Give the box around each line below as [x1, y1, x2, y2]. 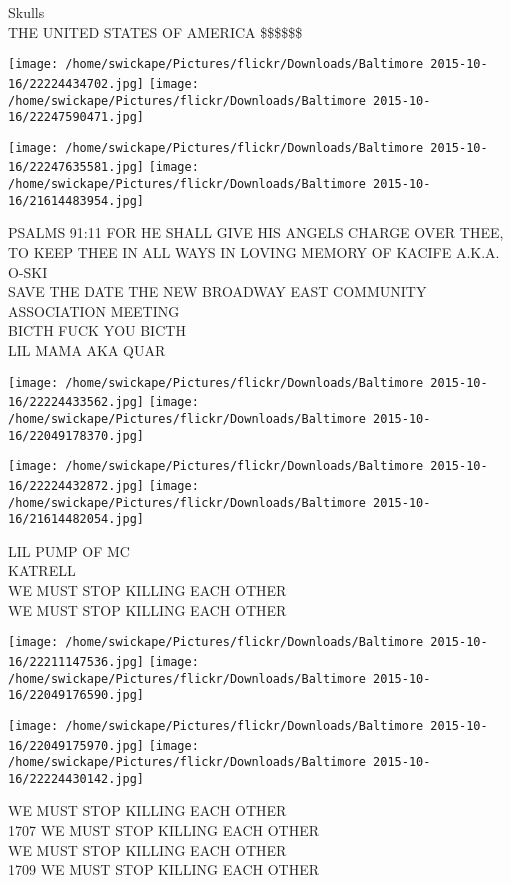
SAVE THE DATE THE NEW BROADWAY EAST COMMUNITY [8, 281, 427, 302]
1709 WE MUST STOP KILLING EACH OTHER [8, 859, 320, 880]
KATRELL [8, 560, 76, 581]
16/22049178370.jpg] [8, 428, 145, 443]
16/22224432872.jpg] [8, 478, 145, 493]
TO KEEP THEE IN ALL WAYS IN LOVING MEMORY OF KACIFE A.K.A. [8, 242, 500, 263]
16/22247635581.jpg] [8, 160, 145, 175]
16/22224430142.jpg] [8, 771, 145, 786]
